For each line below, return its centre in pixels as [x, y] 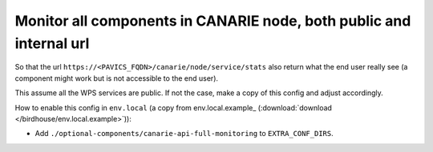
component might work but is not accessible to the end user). [117, 78]
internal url [52, 43]
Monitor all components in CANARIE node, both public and [213, 21]
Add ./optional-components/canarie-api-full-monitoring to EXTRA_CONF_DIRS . [184, 134]
